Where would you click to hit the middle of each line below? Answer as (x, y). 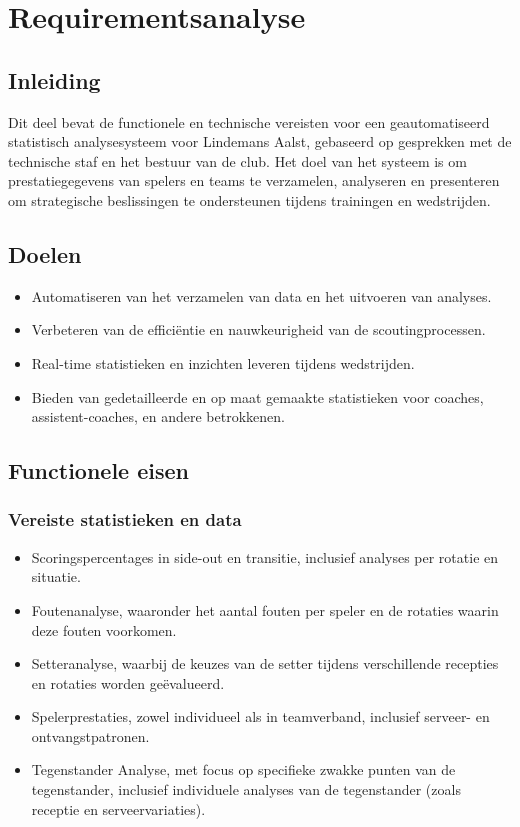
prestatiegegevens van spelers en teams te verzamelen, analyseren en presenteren (254, 180)
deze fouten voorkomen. (104, 629)
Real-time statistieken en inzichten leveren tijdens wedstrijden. (223, 362)
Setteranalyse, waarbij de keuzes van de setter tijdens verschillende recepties (265, 663)
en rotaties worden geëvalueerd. (128, 682)
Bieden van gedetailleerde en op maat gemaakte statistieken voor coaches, (257, 396)
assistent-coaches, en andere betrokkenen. (158, 416)
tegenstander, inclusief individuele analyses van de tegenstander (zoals (246, 789)
